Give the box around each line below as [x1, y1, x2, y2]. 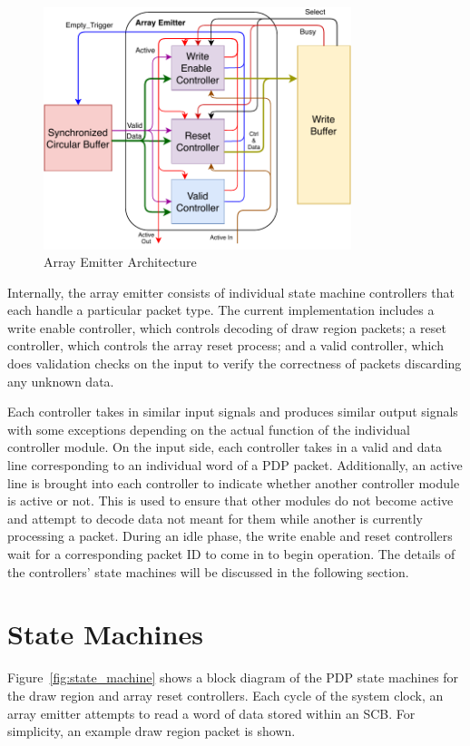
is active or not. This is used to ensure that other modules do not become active [7, 491, 454, 510]
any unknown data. [7, 371, 114, 390]
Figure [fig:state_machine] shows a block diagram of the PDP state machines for [7, 668, 459, 687]
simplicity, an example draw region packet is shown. [7, 721, 296, 741]
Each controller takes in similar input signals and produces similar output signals [7, 402, 458, 421]
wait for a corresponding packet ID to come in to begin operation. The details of [7, 545, 455, 563]
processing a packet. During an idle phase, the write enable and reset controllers [7, 526, 453, 545]
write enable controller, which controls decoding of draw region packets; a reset [7, 318, 446, 337]
